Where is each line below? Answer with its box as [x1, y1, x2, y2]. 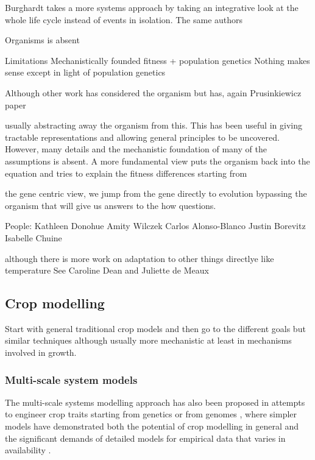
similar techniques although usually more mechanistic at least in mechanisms [5, 334, 292, 347]
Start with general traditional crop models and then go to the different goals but [5, 322, 306, 334]
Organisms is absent [5, 34, 80, 46]
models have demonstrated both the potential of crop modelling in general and [5, 420, 299, 433]
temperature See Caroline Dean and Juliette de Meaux [5, 264, 209, 277]
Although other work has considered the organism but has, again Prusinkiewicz [5, 86, 302, 99]
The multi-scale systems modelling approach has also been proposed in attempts [5, 395, 305, 408]
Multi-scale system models [5, 372, 138, 387]
